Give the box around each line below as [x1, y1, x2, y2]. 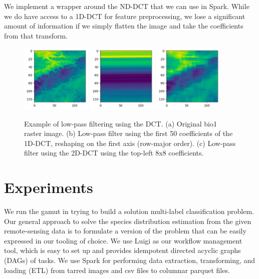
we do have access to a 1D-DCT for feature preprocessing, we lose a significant [4, 10, 245, 21]
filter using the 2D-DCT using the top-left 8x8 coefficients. [24, 147, 204, 158]
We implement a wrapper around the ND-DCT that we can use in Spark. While [4, 1, 249, 11]
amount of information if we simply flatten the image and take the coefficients [4, 20, 243, 31]
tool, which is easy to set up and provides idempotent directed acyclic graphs [4, 245, 241, 255]
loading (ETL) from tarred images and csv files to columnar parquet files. [4, 264, 230, 275]
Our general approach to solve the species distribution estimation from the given [4, 215, 251, 226]
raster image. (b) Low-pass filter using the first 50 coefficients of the [24, 128, 233, 138]
